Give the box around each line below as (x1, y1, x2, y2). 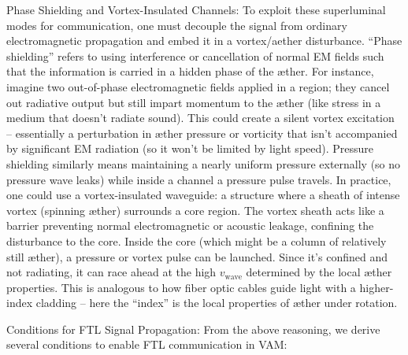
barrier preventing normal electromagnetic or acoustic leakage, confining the (6, 217, 374, 234)
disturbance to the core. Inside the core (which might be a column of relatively (6, 232, 387, 249)
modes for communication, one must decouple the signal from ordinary (6, 17, 347, 33)
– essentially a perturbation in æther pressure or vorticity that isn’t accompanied (6, 124, 398, 141)
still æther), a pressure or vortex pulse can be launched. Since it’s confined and (6, 248, 388, 264)
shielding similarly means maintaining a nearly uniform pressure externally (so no (6, 155, 401, 172)
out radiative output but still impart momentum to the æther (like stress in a (6, 94, 381, 110)
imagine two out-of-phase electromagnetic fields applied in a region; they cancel (6, 78, 390, 94)
